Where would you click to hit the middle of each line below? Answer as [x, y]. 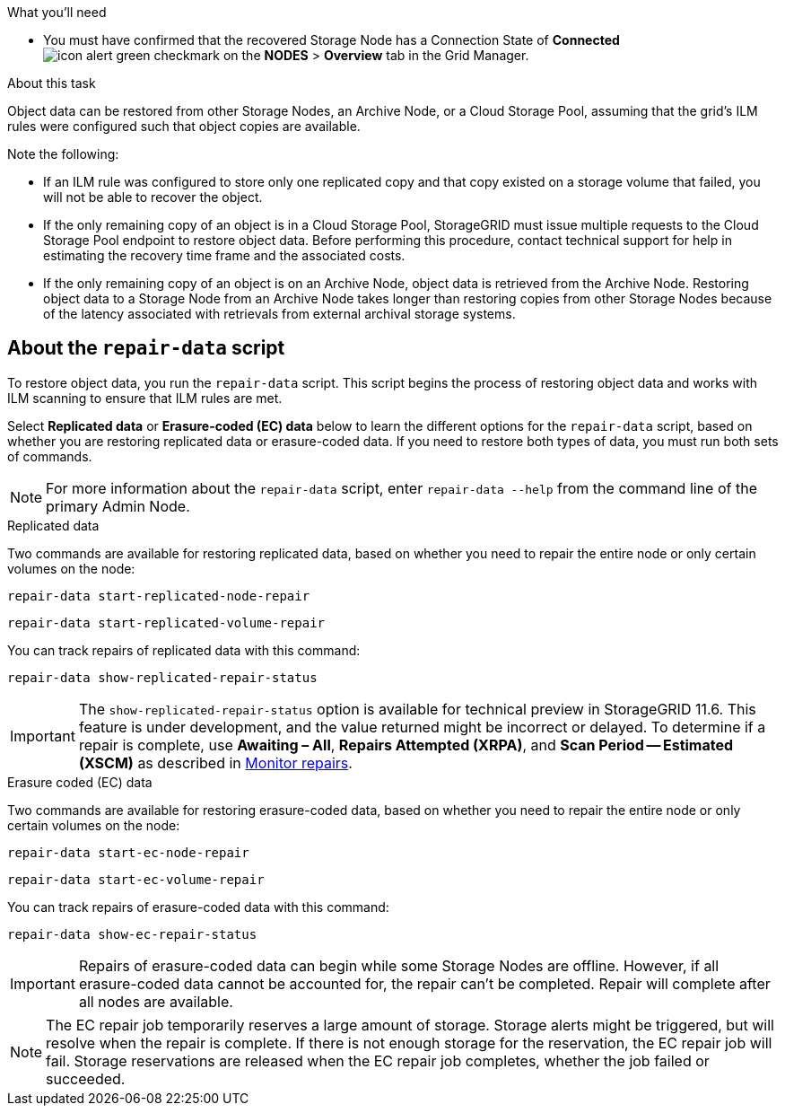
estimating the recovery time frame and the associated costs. [224, 255]
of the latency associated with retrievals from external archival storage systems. [279, 314]
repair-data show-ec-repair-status [132, 934]
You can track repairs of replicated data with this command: [184, 650]
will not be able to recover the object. [153, 197]
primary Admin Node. [118, 506]
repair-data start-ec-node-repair [128, 852]
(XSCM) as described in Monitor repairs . [215, 762]
